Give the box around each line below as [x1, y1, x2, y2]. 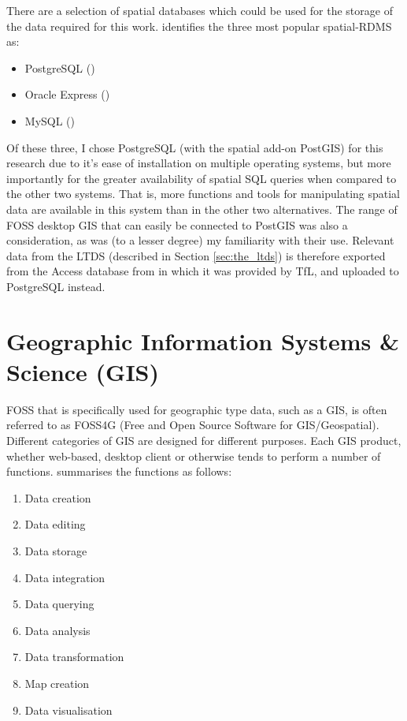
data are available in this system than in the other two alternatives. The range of [6, 200, 398, 217]
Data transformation [24, 648, 124, 665]
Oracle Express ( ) [24, 86, 110, 103]
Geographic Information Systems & [6, 324, 400, 357]
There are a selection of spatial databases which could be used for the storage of [6, 2, 393, 18]
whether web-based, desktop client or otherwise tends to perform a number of [6, 447, 381, 464]
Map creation [24, 674, 90, 691]
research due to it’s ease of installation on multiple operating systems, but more [6, 155, 391, 171]
